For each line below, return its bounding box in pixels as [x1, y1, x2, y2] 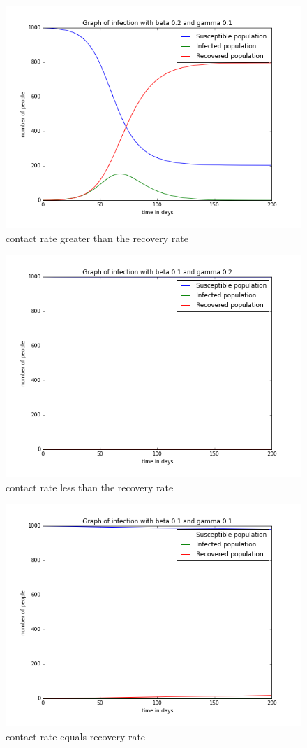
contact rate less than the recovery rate [6, 479, 174, 494]
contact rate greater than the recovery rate [6, 230, 188, 245]
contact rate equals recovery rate [6, 728, 146, 743]
